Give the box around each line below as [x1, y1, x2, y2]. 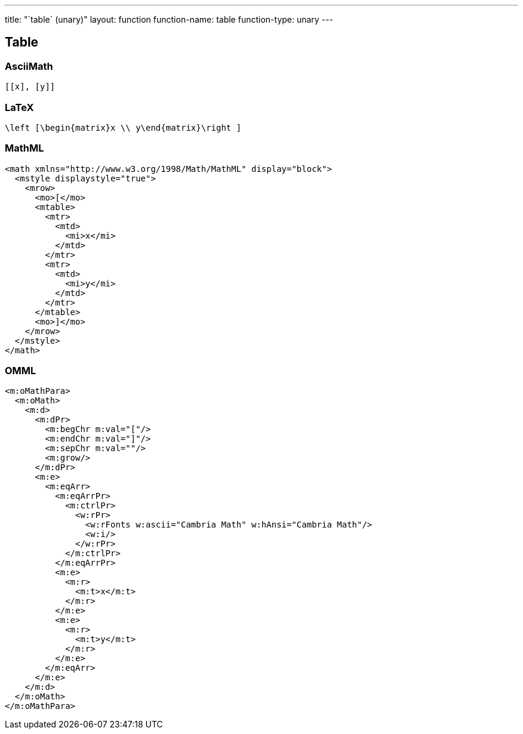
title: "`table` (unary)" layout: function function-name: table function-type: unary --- [5, 14, 333, 24]
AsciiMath [5, 60, 53, 72]
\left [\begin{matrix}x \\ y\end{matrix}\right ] [5, 122, 242, 132]
